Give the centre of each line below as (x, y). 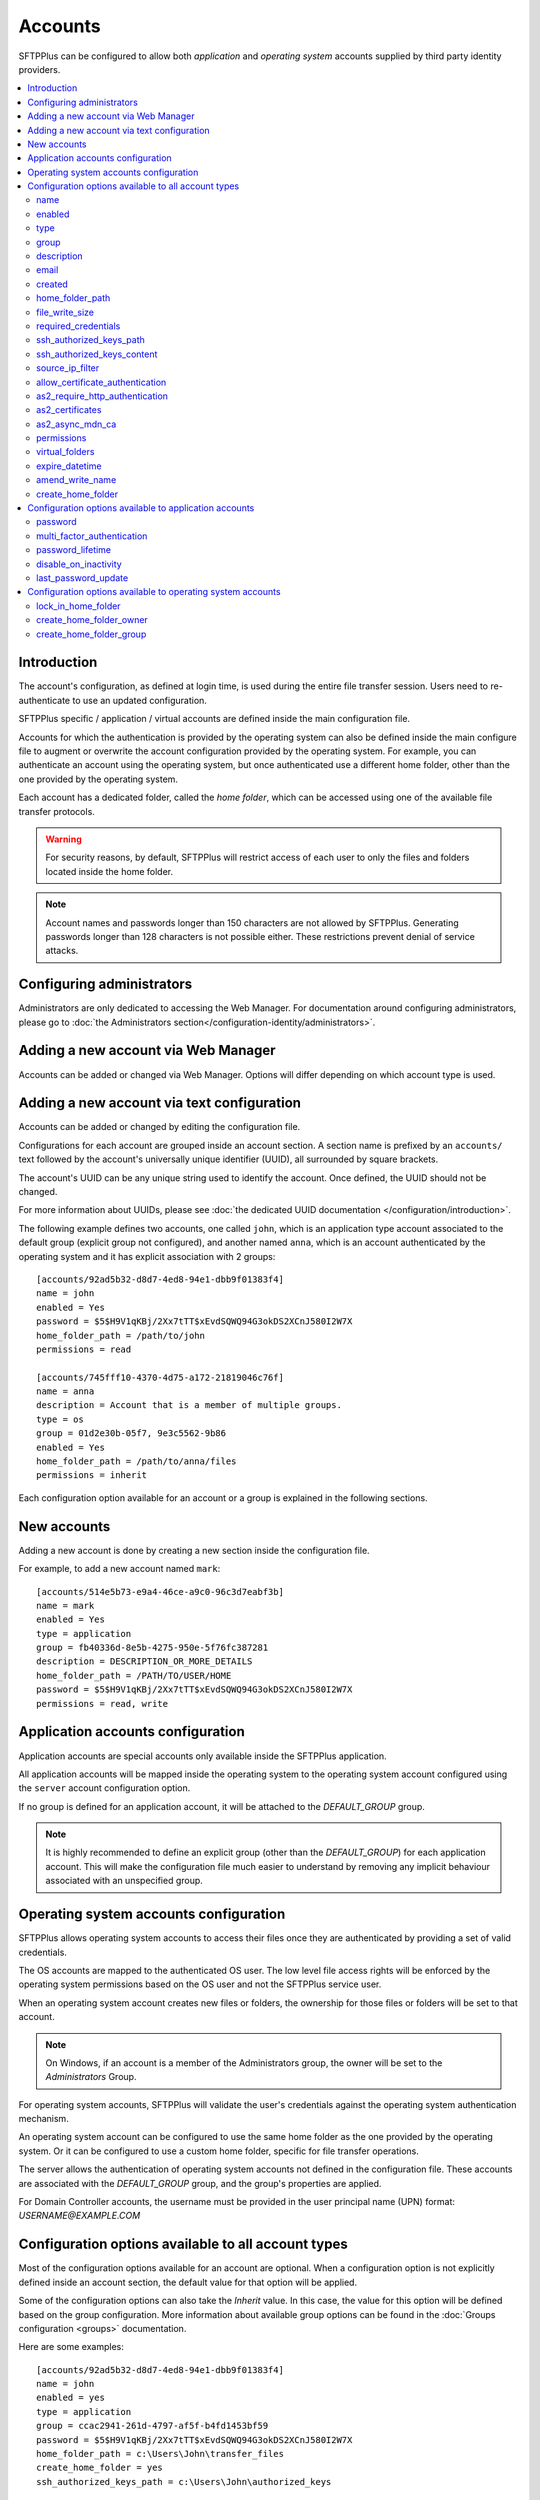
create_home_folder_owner (92, 620)
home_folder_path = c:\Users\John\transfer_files (160, 2454)
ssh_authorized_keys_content (97, 354)
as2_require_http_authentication (102, 396)
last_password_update (82, 578)
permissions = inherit (92, 1475)
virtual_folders (65, 452)
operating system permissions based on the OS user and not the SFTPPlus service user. (200, 1984)
